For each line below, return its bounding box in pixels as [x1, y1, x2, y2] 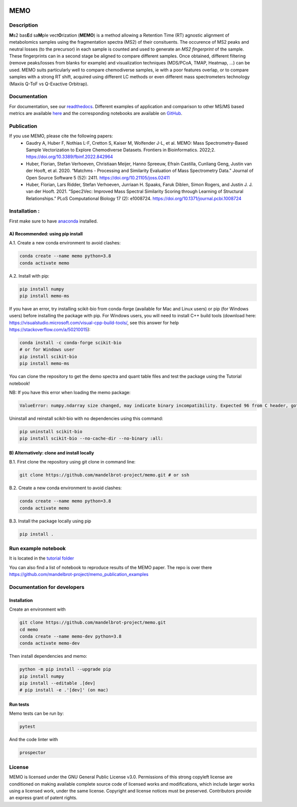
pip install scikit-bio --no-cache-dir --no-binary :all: [19, 436, 163, 441]
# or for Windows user [19, 347, 75, 352]
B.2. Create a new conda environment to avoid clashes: [9, 485, 122, 491]
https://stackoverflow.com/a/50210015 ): [9, 327, 91, 333]
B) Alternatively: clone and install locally [9, 450, 94, 456]
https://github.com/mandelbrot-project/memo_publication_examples [9, 572, 148, 577]
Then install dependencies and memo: [9, 653, 88, 659]
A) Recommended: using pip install [9, 231, 83, 236]
